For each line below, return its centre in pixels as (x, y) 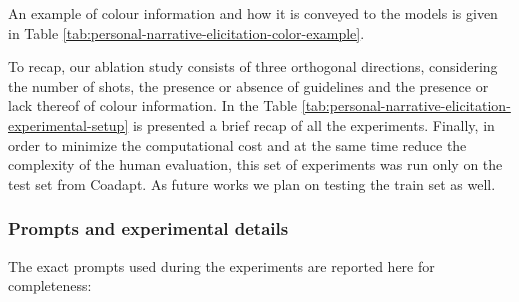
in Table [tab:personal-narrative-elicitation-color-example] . (186, 32)
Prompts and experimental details (148, 228)
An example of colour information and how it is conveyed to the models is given (253, 13)
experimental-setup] (68, 124)
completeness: (50, 285)
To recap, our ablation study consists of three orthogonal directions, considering (253, 66)
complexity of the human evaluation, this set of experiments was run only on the (255, 164)
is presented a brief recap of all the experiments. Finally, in (313, 124)
